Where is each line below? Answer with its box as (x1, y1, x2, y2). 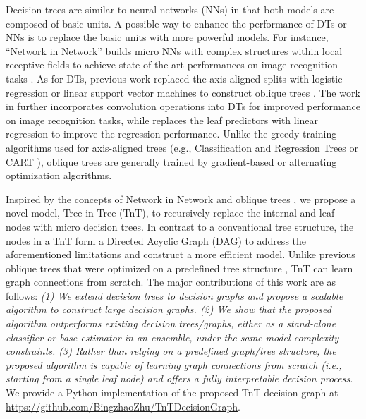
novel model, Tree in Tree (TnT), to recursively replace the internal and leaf (6, 205, 335, 220)
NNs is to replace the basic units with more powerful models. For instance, (6, 30, 329, 44)
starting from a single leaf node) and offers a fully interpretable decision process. (6, 371, 353, 386)
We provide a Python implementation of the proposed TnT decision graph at (6, 385, 338, 400)
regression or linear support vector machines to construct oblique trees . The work (6, 85, 360, 99)
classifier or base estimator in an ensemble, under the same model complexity (6, 329, 339, 344)
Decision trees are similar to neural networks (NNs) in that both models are (6, 2, 334, 16)
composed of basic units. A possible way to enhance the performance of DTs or (6, 16, 347, 30)
